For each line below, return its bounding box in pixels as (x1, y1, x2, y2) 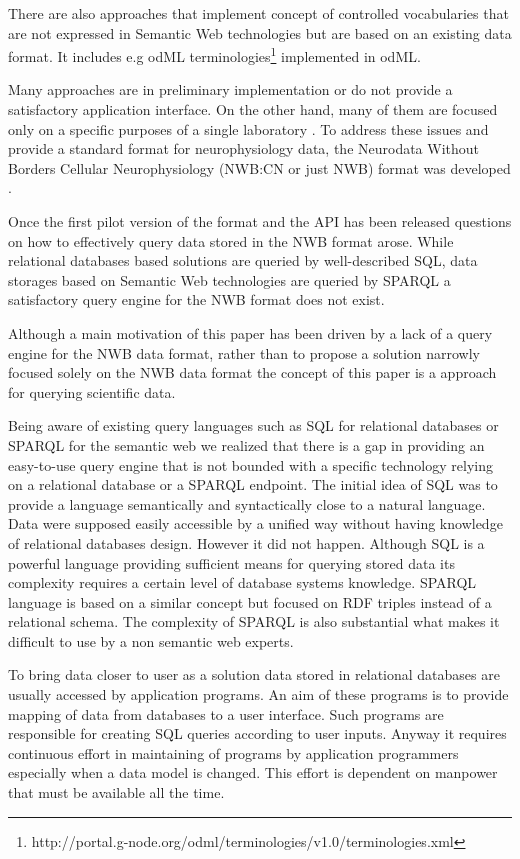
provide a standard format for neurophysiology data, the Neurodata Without (8, 138, 480, 159)
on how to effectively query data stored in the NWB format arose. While (8, 230, 454, 251)
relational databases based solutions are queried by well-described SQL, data (8, 250, 478, 271)
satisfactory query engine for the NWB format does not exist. (8, 289, 385, 310)
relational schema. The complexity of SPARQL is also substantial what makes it (8, 611, 500, 632)
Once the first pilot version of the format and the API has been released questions (8, 211, 512, 231)
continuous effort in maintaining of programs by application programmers (8, 742, 459, 763)
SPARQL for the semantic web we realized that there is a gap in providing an (8, 434, 485, 455)
